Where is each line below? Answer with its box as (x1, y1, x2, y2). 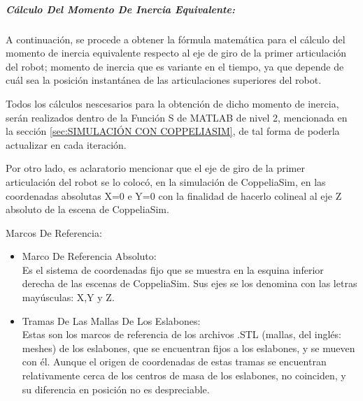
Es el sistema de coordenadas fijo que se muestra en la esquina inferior (22, 262, 324, 277)
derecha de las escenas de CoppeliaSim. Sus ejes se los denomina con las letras (22, 276, 357, 291)
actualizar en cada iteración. (6, 137, 127, 152)
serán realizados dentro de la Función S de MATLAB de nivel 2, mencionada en (6, 110, 348, 124)
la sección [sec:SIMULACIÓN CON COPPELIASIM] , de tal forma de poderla (6, 124, 340, 138)
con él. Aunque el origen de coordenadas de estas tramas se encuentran (22, 354, 327, 369)
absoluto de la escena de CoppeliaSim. (6, 202, 169, 217)
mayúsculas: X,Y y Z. (22, 290, 115, 305)
